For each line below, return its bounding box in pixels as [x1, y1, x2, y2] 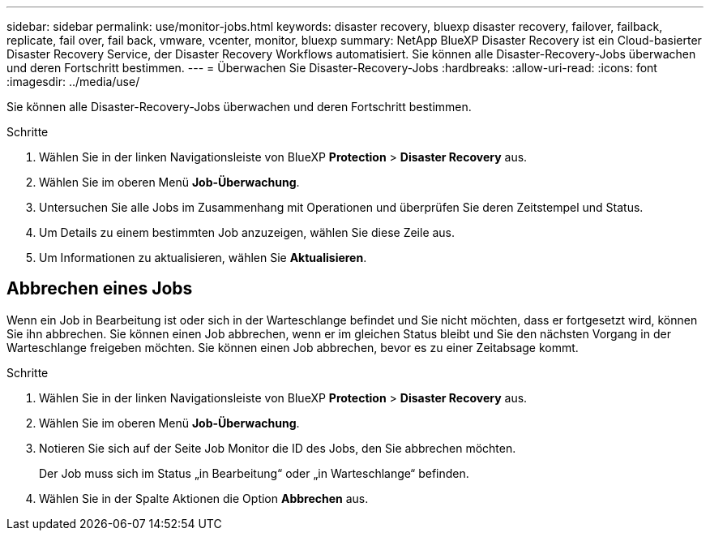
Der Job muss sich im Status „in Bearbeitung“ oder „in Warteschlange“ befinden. [39, 466, 469, 480]
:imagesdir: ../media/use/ [6, 75, 140, 88]
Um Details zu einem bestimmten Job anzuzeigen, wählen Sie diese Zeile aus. [39, 226, 456, 239]
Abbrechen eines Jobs [6, 278, 193, 299]
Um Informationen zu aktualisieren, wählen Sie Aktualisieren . [39, 251, 367, 264]
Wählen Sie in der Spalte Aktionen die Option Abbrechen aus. [39, 491, 369, 505]
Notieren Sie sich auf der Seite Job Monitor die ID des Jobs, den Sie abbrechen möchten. [39, 440, 516, 455]
